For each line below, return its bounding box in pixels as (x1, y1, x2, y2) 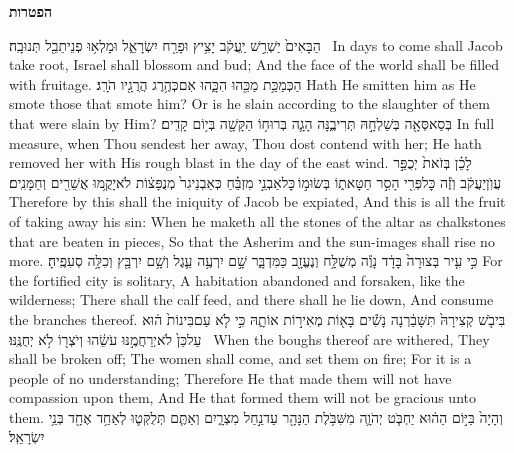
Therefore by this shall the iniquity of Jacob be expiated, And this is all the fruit (9, 191, 506, 212)
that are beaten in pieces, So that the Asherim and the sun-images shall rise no (9, 230, 495, 251)
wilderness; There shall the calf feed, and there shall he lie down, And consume (9, 289, 494, 310)
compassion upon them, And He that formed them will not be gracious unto (9, 387, 476, 408)
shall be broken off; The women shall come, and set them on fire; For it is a (9, 348, 472, 369)
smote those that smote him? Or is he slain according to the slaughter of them (9, 93, 490, 114)
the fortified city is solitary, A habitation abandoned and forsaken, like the (9, 269, 465, 290)
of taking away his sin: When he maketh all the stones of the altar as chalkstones (9, 210, 506, 231)
